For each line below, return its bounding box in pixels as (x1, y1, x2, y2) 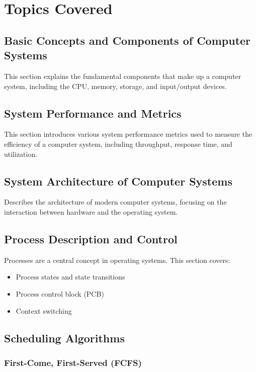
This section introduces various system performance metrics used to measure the (4, 129, 252, 139)
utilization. (4, 148, 38, 159)
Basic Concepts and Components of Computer (4, 32, 251, 48)
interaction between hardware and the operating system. (4, 206, 178, 217)
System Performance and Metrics (4, 105, 182, 121)
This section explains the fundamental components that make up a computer (4, 70, 241, 81)
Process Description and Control (4, 231, 178, 246)
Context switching (16, 305, 72, 316)
